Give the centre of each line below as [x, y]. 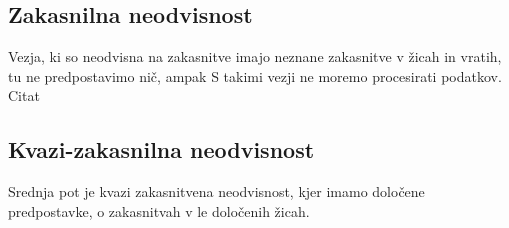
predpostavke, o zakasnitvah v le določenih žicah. [159, 210]
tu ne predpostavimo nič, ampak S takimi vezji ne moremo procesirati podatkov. [255, 75]
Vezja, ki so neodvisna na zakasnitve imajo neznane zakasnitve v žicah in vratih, [255, 56]
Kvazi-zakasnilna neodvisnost [161, 149]
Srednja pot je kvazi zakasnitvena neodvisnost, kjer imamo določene [216, 191]
